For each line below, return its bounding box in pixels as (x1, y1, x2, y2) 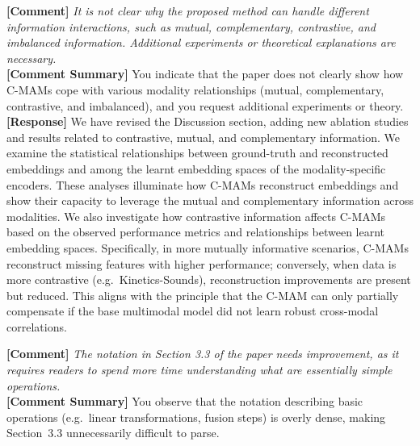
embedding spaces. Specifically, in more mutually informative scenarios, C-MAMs (6, 239, 409, 256)
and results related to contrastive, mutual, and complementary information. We (6, 128, 400, 145)
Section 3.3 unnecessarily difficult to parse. (6, 424, 220, 441)
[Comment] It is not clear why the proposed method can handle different (6, 2, 369, 19)
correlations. (6, 318, 67, 335)
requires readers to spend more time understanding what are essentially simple (6, 361, 393, 378)
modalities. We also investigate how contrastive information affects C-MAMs (6, 207, 386, 224)
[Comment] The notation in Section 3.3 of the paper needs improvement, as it (6, 345, 399, 362)
